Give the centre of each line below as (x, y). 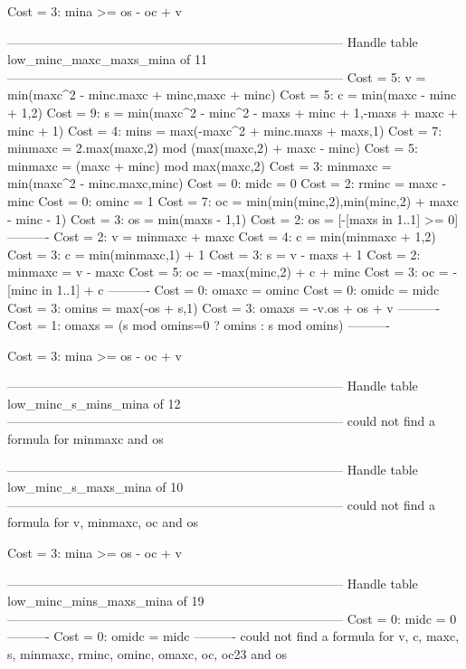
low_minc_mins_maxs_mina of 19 (106, 601)
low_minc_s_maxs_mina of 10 (95, 487)
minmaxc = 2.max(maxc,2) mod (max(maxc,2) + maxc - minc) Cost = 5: (213, 148)
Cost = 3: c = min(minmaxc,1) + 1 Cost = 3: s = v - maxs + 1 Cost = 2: (214, 254)
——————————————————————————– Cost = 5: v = (217, 76)
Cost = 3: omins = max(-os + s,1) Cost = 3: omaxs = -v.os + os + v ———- (224, 307)
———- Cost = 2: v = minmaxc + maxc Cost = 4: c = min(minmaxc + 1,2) (222, 236)
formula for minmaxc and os (86, 439)
